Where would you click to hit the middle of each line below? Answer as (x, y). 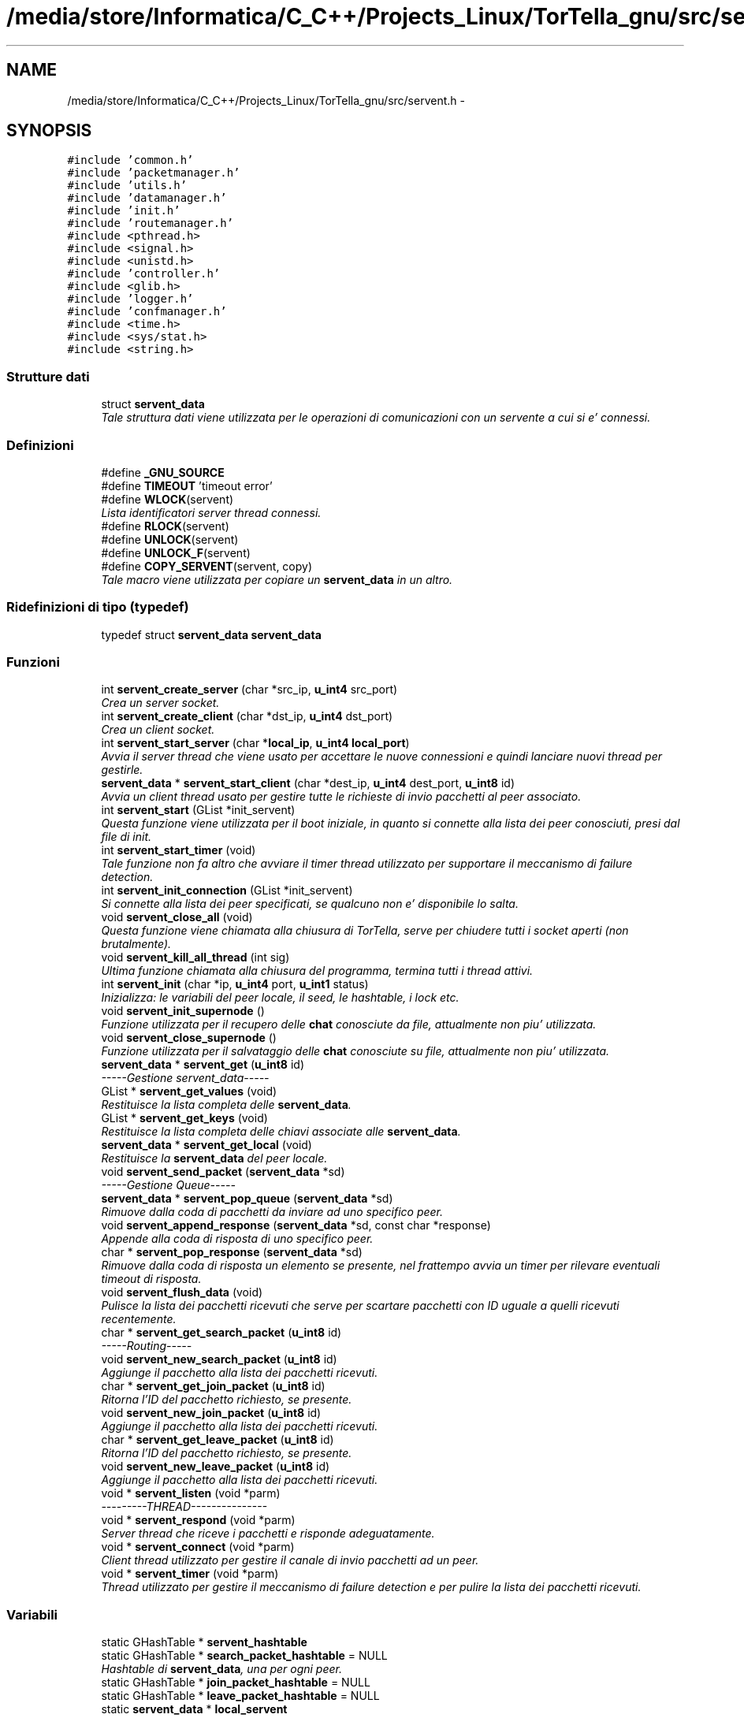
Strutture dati (48, 376)
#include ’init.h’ (124, 211)
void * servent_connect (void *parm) (198, 1547)
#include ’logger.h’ (130, 299)
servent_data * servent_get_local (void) (206, 1145)
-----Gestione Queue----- (168, 1185)
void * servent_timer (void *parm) (190, 1574)
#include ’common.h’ (130, 160)
